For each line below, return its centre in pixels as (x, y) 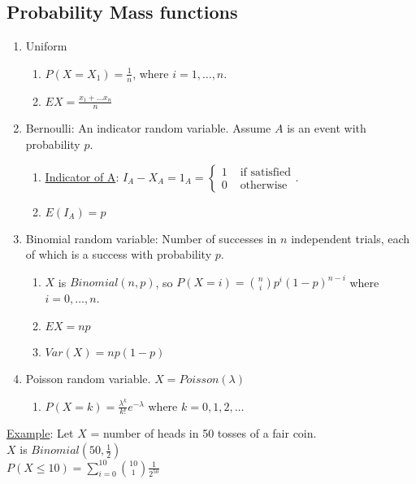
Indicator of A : (82, 176)
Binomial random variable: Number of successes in (151, 238)
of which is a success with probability (119, 254)
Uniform (46, 46)
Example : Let (40, 433)
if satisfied (265, 173)
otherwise (264, 186)
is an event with (327, 128)
